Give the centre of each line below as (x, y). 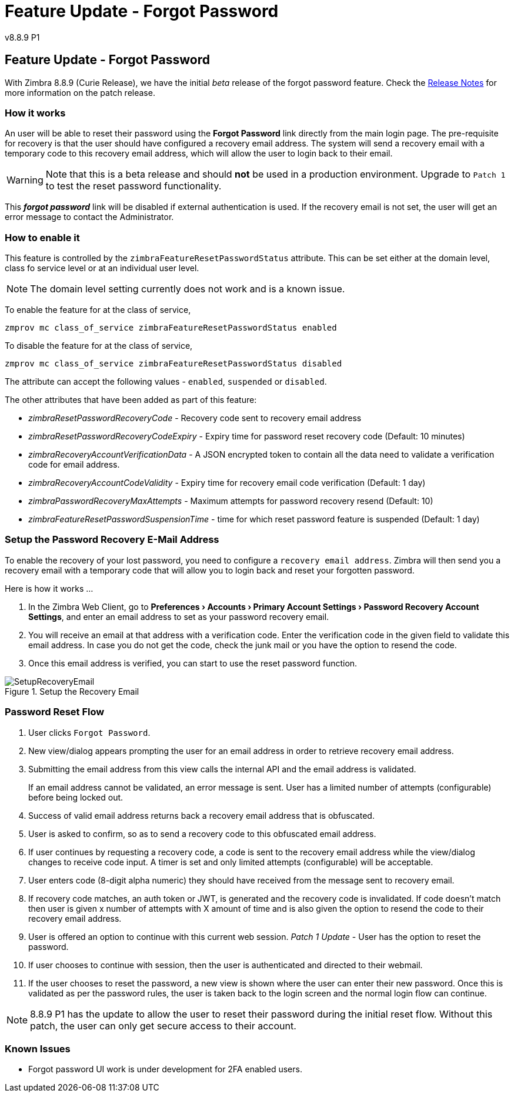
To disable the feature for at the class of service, (99, 346)
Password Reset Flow (55, 712)
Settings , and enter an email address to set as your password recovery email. (179, 616)
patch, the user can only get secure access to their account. (163, 1026)
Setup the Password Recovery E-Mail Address (112, 540)
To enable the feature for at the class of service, (98, 310)
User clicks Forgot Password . (89, 732)
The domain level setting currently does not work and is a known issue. (188, 289)
